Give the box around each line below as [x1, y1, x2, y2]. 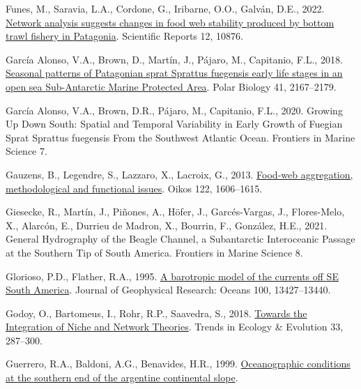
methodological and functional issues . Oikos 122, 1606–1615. [6, 181, 263, 195]
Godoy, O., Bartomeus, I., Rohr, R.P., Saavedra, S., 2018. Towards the [6, 305, 307, 320]
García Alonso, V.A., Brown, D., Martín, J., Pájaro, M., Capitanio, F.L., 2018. [6, 52, 343, 66]
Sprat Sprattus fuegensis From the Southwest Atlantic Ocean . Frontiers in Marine [6, 130, 355, 144]
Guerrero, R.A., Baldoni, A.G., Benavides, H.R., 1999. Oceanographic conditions [6, 356, 351, 371]
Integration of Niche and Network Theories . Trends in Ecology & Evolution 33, [6, 319, 344, 334]
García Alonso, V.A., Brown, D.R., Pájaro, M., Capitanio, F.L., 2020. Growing [6, 102, 343, 117]
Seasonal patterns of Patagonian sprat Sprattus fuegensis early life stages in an [6, 66, 343, 80]
